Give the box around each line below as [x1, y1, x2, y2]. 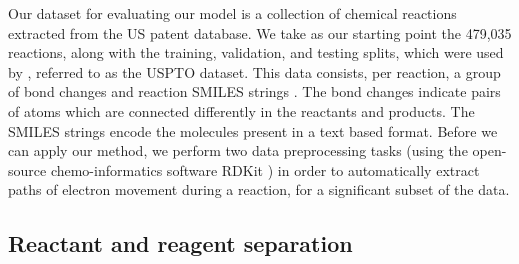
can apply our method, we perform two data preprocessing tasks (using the [8, 140, 468, 161]
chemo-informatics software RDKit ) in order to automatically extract [50, 159, 480, 180]
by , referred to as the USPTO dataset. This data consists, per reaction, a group [8, 61, 501, 82]
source [8, 159, 47, 180]
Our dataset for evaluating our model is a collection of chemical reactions [8, 3, 457, 23]
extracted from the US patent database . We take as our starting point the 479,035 [8, 22, 512, 43]
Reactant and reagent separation [8, 228, 353, 259]
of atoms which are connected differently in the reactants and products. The [8, 100, 475, 121]
